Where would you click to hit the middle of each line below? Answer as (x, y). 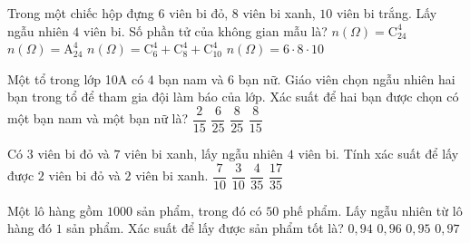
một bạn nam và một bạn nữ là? (98, 118)
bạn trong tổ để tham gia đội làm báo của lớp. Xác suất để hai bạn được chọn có (233, 97)
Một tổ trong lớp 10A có (76, 78)
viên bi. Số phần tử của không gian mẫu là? (206, 30)
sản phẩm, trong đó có (199, 210)
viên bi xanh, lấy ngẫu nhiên (204, 154)
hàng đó (30, 228)
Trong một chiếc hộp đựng (81, 13)
